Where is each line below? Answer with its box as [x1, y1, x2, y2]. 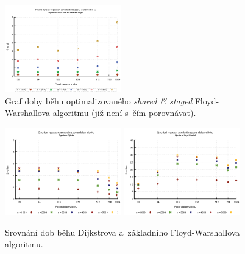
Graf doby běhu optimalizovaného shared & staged [5, 94, 193, 107]
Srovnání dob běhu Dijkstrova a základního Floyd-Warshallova [5, 225, 240, 238]
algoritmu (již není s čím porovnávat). [52, 106, 196, 119]
